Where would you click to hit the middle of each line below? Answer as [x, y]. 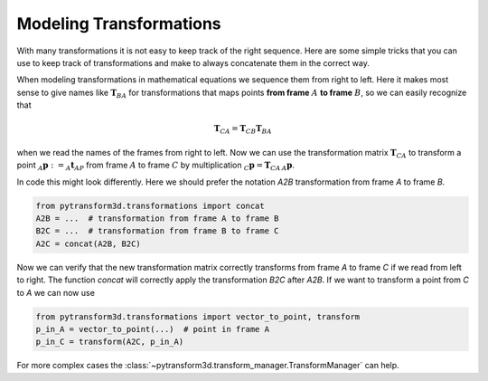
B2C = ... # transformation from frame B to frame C [157, 231]
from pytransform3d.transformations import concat [150, 205]
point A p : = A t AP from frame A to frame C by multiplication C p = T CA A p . [156, 166]
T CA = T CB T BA [243, 129]
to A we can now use [56, 292]
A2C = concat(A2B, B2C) [89, 243]
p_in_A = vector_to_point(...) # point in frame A [153, 329]
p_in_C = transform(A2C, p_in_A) [110, 342]
